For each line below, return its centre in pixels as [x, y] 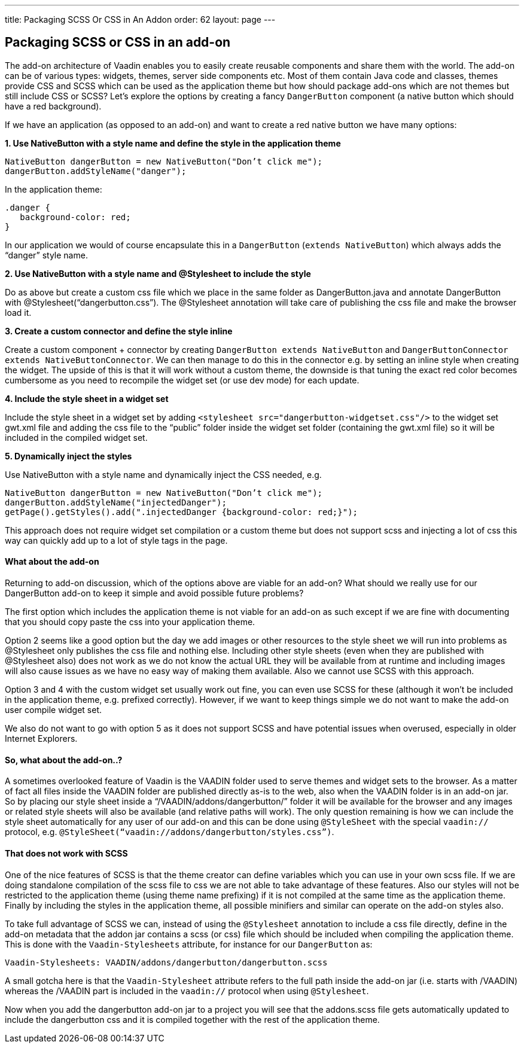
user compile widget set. [53, 710]
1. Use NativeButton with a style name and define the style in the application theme [173, 143]
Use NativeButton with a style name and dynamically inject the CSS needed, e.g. [163, 474]
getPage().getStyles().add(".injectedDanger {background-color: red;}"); [182, 512]
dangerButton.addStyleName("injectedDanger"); [116, 502]
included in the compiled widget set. [76, 437]
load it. [18, 312]
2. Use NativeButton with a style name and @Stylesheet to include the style [158, 273]
